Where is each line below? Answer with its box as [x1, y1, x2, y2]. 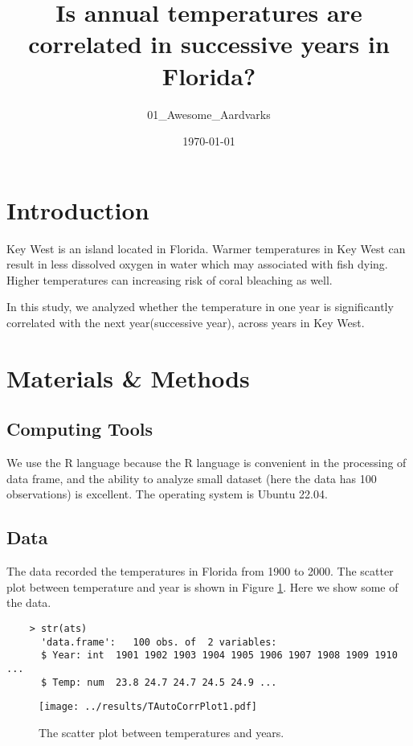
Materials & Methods [6, 361, 250, 394]
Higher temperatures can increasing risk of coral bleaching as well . [6, 271, 333, 288]
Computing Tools [6, 416, 153, 441]
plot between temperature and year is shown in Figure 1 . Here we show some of [6, 578, 399, 595]
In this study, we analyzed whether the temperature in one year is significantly [6, 298, 394, 315]
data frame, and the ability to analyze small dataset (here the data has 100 [6, 469, 377, 486]
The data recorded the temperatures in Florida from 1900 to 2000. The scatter [6, 563, 394, 580]
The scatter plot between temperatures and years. [39, 723, 284, 740]
